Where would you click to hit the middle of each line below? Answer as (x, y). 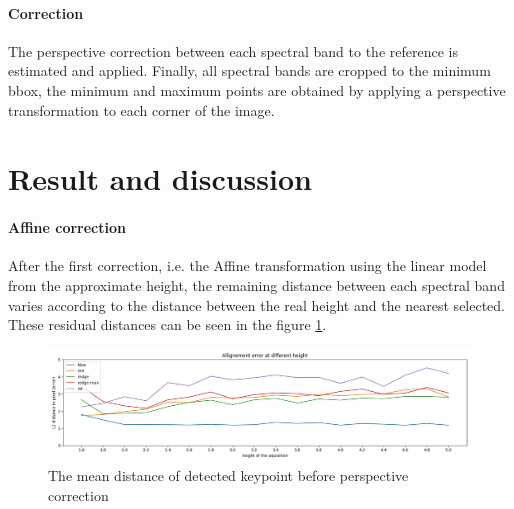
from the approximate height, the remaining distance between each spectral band (256, 284)
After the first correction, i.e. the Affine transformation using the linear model (247, 265)
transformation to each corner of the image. (141, 109)
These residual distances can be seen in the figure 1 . (167, 324)
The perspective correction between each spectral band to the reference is (233, 50)
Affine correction (67, 227)
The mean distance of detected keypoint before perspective (228, 475)
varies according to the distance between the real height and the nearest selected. (257, 304)
